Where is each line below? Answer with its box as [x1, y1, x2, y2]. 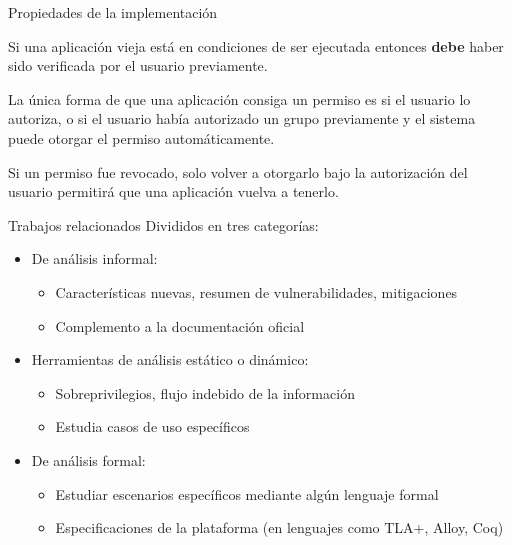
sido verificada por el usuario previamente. [8, 55, 268, 76]
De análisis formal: [31, 449, 146, 470]
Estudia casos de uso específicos [55, 416, 250, 437]
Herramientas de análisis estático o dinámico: [31, 349, 309, 370]
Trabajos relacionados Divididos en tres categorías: [8, 214, 319, 235]
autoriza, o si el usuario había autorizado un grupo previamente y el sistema [8, 108, 476, 129]
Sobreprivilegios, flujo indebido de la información [55, 382, 355, 403]
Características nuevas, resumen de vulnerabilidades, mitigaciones [55, 281, 458, 302]
